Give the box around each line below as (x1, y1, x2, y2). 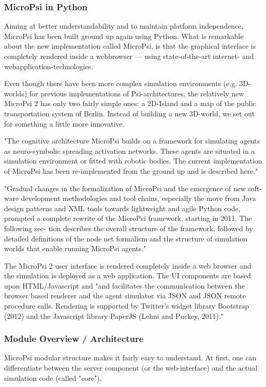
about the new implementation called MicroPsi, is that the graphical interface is (4, 40, 256, 51)
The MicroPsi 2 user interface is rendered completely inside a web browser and (4, 260, 252, 271)
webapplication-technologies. (4, 60, 93, 71)
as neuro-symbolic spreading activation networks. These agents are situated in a (4, 145, 255, 156)
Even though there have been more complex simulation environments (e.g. (4, 78, 237, 89)
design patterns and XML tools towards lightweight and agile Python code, (4, 202, 240, 213)
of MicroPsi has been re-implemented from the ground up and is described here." (4, 165, 258, 176)
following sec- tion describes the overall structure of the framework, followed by (4, 222, 253, 233)
